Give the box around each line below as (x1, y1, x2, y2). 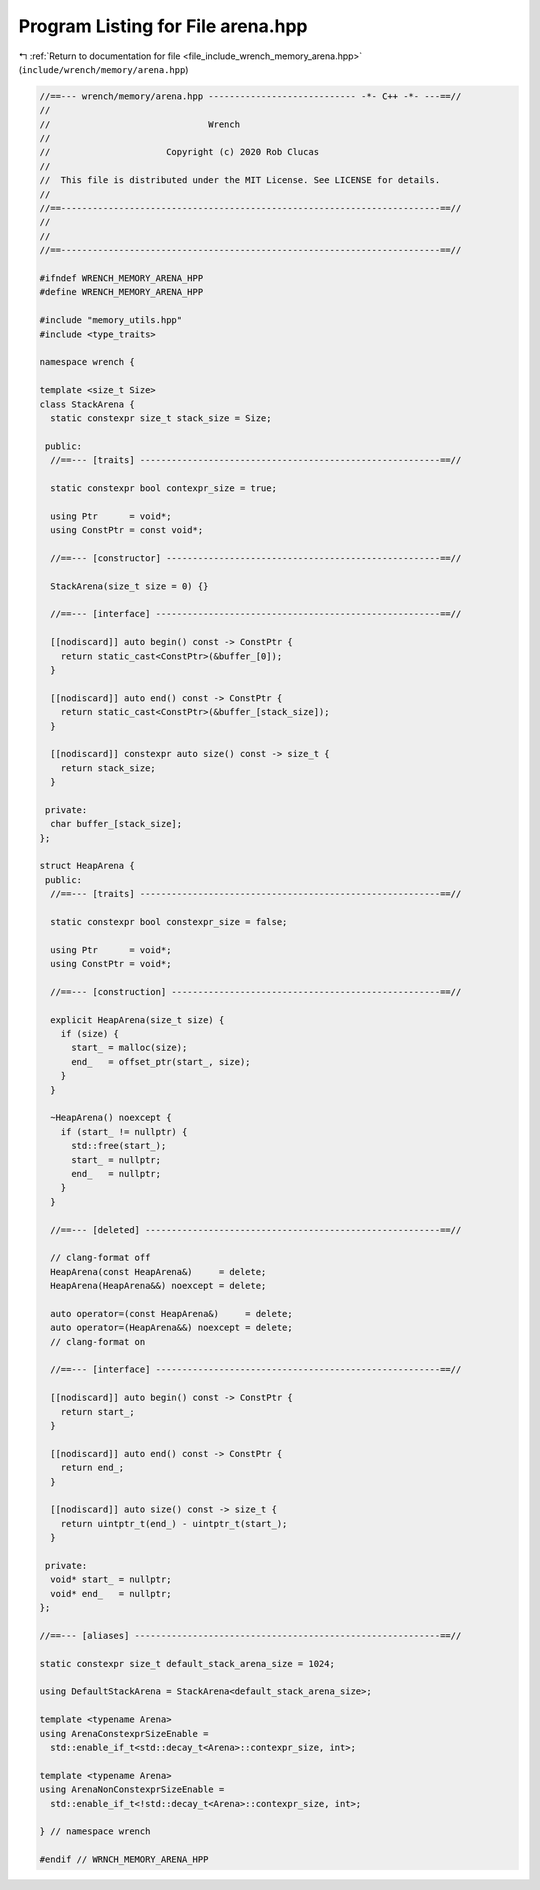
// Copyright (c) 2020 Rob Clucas (39, 146, 320, 158)
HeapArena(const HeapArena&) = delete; (50, 1266, 267, 1277)
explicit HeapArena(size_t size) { (50, 1014, 225, 1025)
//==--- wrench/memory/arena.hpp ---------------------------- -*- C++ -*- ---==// (39, 90, 462, 102)
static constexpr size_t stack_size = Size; (50, 412, 272, 424)
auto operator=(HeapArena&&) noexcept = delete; (50, 1322, 294, 1334)
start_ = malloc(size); (71, 1042, 188, 1054)
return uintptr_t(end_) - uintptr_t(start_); (60, 1518, 288, 1529)
